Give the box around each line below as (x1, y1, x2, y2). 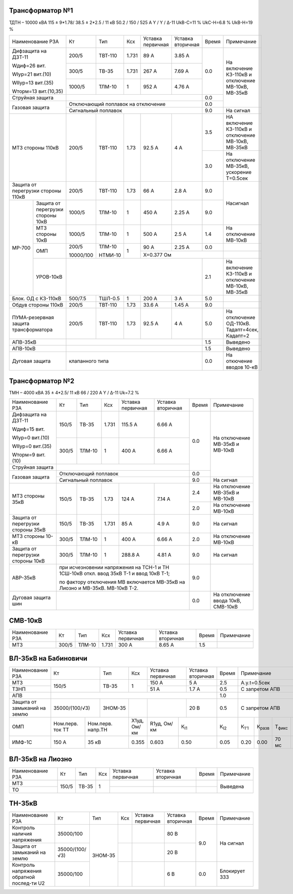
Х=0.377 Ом (143, 251, 172, 258)
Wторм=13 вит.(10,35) (12, 88, 63, 95)
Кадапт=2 (226, 333, 250, 339)
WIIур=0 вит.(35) (12, 443, 52, 450)
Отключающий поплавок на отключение (68, 101, 166, 107)
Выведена (220, 783, 244, 790)
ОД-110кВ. (226, 320, 251, 327)
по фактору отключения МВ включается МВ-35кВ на (59, 579, 185, 585)
